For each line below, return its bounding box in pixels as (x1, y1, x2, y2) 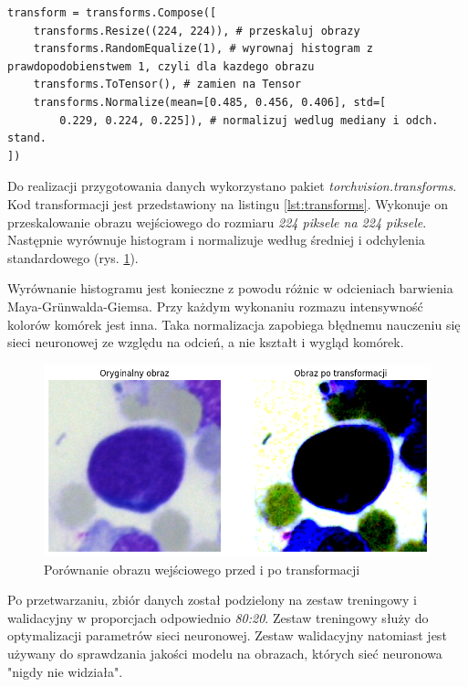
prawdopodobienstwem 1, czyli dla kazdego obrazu (7, 59, 315, 73)
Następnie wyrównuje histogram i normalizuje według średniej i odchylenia (7, 230, 425, 249)
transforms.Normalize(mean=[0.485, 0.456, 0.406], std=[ (33, 95, 387, 109)
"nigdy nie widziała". (7, 661, 123, 681)
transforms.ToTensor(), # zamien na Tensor (33, 78, 302, 91)
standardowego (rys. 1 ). (7, 248, 139, 267)
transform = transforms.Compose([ (7, 6, 217, 19)
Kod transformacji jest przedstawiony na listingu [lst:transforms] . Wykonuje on (7, 194, 449, 213)
